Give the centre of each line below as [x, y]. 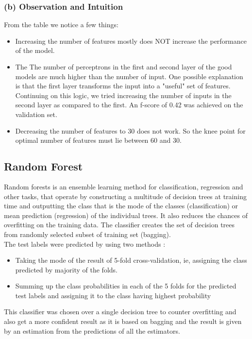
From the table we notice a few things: [61, 25]
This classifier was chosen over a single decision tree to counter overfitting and [120, 312]
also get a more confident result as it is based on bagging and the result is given [123, 321]
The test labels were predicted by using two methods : [85, 244]
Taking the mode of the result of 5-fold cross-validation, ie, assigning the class [131, 260]
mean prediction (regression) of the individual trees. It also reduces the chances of [126, 215]
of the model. [35, 50]
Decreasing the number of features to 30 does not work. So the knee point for [130, 130]
